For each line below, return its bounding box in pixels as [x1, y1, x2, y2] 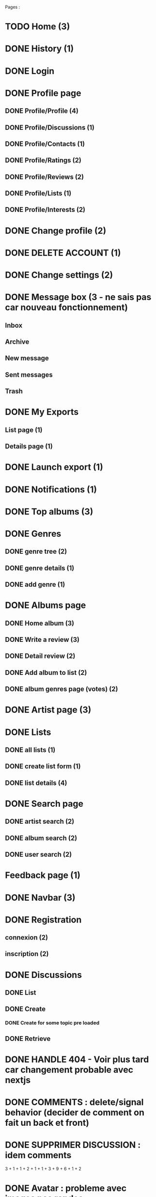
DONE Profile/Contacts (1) [5, 140, 85, 148]
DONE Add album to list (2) [5, 669, 87, 677]
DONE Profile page [5, 87, 81, 98]
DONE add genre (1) [5, 580, 65, 589]
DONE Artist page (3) [5, 704, 92, 716]
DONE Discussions [5, 969, 82, 980]
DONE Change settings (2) [5, 270, 113, 281]
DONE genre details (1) [5, 564, 75, 572]
